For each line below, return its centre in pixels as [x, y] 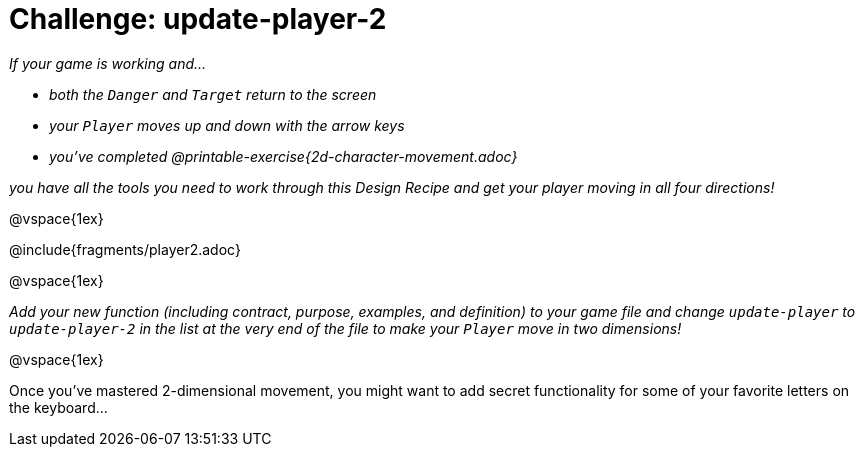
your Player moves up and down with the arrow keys [227, 125]
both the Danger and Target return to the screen [213, 94]
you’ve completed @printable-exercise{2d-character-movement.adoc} [283, 156]
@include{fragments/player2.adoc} [125, 249]
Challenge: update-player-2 [198, 19]
